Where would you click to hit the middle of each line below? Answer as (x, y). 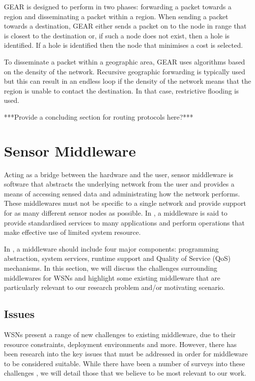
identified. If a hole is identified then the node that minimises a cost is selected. (124, 45)
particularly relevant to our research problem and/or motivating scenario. (114, 287)
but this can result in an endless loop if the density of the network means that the (127, 81)
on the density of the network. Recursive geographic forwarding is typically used (125, 71)
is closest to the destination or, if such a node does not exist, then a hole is (117, 35)
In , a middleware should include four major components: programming (112, 248)
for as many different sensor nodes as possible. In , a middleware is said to (116, 213)
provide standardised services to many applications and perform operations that (124, 222)
